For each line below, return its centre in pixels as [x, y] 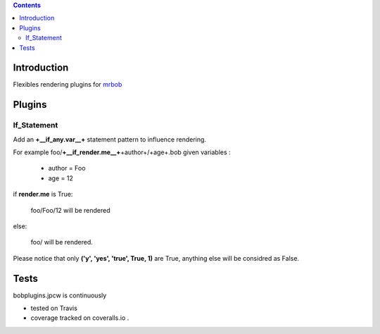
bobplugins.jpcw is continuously [60, 295]
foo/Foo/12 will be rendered [70, 210]
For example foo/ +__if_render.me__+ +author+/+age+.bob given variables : [122, 152]
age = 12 [61, 178]
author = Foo [67, 168]
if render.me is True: [43, 194]
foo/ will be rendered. [62, 242]
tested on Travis [54, 308]
